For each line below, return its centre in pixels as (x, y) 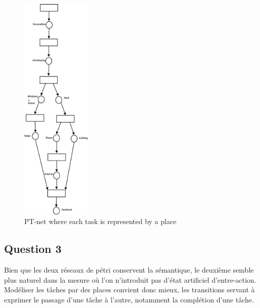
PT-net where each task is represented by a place (100, 221)
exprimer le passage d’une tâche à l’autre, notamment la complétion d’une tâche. (129, 299)
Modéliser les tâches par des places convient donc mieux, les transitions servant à (129, 290)
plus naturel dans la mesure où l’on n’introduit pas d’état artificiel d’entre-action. (130, 279)
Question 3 (33, 249)
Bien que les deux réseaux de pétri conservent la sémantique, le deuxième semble (129, 270)
